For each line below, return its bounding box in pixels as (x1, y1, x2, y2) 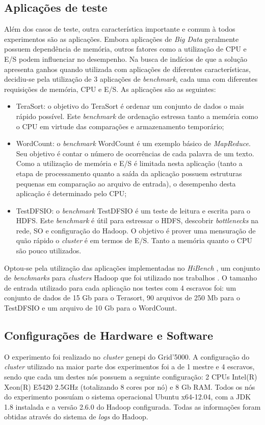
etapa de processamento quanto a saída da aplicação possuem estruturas (16, 168, 242, 178)
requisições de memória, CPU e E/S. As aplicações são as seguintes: (4, 83, 216, 94)
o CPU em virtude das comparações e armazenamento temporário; (16, 121, 224, 131)
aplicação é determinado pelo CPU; (16, 188, 127, 199)
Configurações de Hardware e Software (4, 327, 214, 343)
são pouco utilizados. (16, 245, 82, 256)
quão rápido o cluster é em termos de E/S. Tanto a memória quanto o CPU (16, 235, 252, 246)
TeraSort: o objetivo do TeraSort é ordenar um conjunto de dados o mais (16, 101, 244, 111)
